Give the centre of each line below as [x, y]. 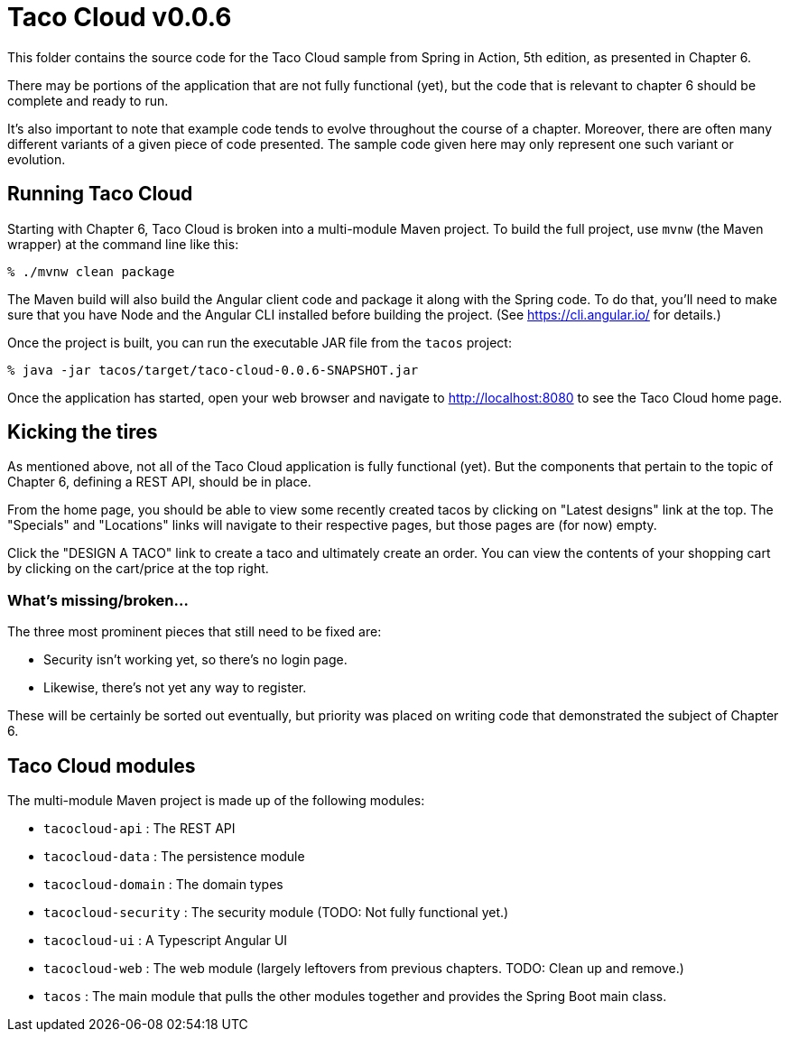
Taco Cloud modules [102, 765]
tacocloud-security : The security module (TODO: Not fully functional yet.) [276, 913]
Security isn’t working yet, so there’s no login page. [195, 660]
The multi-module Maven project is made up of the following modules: [216, 801]
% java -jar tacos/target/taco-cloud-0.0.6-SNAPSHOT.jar [213, 370]
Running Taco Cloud [100, 194]
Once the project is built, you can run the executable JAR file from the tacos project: [260, 342]
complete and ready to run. [88, 100]
